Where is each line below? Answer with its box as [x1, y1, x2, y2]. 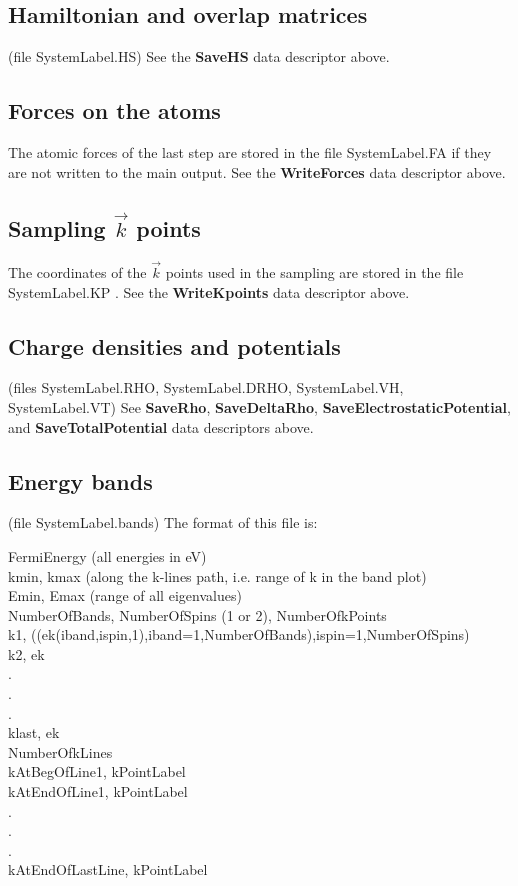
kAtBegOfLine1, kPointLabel [8, 761, 186, 782]
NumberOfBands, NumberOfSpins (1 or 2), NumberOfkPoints [8, 604, 387, 625]
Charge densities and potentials [8, 330, 341, 361]
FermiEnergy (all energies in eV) [8, 545, 207, 566]
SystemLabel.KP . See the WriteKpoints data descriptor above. [8, 281, 410, 302]
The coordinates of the [8, 261, 147, 282]
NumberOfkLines [8, 741, 113, 762]
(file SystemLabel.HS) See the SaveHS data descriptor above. [8, 46, 390, 67]
